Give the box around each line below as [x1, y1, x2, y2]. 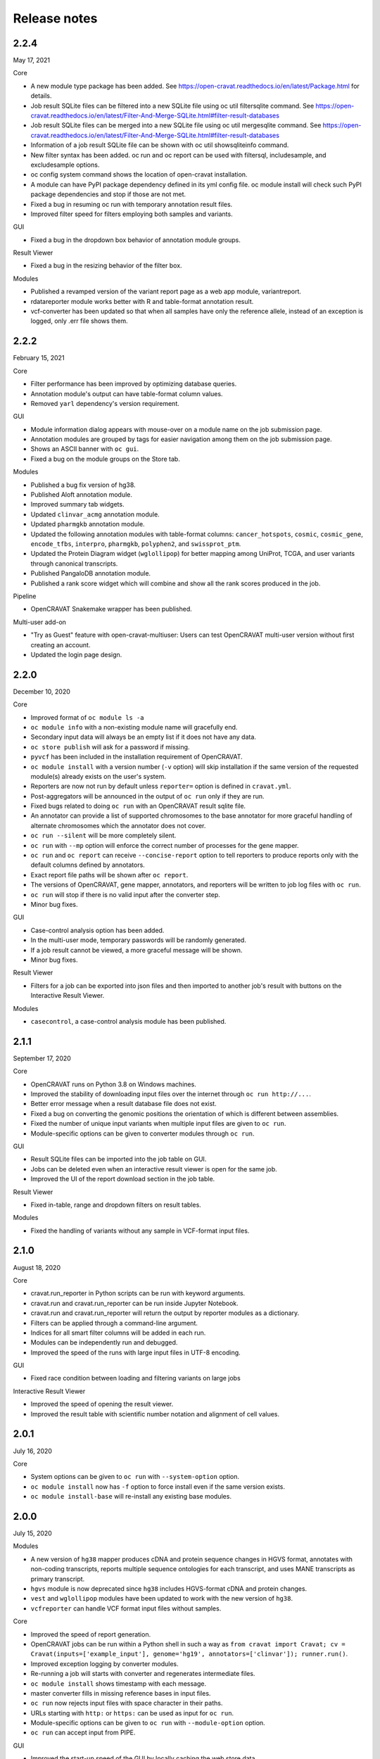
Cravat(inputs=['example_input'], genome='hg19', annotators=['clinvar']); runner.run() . [30, 1650, 348, 1658]
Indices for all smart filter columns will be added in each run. [30, 1328, 206, 1337]
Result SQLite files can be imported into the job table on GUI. [30, 1155, 207, 1164]
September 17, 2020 [13, 1054, 72, 1062]
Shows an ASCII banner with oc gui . [30, 445, 139, 453]
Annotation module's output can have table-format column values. [30, 389, 223, 398]
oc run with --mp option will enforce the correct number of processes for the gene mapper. [30, 841, 299, 849]
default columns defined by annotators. [30, 861, 146, 869]
